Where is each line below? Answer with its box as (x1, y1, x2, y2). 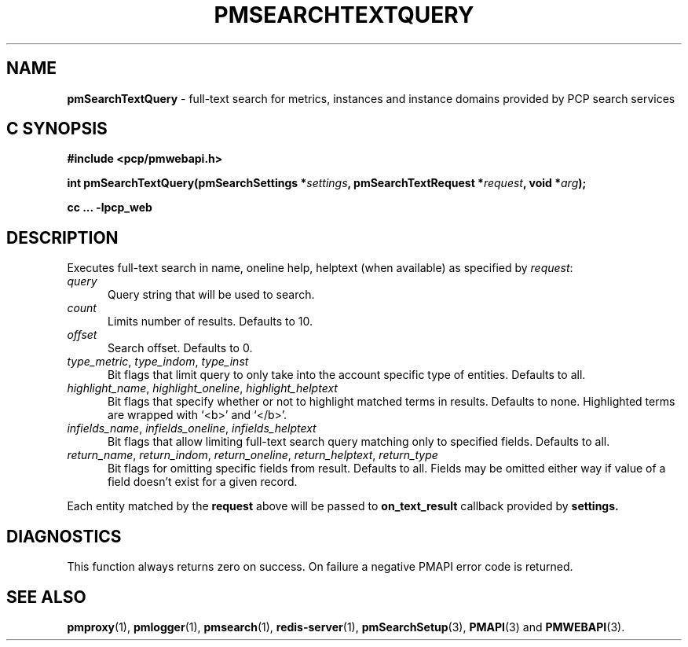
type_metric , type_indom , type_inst (67, 355, 249, 369)
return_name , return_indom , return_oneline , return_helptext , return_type (67, 448, 438, 462)
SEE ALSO (6, 586, 86, 607)
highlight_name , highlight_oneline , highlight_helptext (67, 381, 338, 395)
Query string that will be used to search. (108, 288, 315, 302)
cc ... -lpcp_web (67, 200, 152, 215)
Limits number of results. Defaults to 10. (108, 314, 313, 329)
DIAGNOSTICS (6, 526, 122, 546)
